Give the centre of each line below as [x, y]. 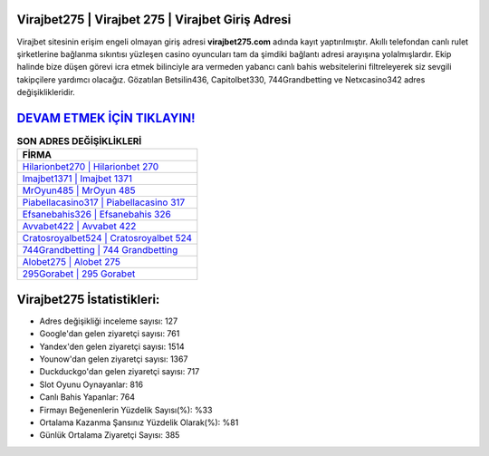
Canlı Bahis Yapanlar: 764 [87, 397]
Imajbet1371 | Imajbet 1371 [77, 179]
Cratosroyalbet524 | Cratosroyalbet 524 [107, 238]
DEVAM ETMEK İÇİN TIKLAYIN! [106, 118]
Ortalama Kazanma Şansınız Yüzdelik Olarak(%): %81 [139, 422]
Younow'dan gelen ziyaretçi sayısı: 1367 [114, 359]
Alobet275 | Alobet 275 [72, 262]
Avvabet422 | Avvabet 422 [79, 227]
